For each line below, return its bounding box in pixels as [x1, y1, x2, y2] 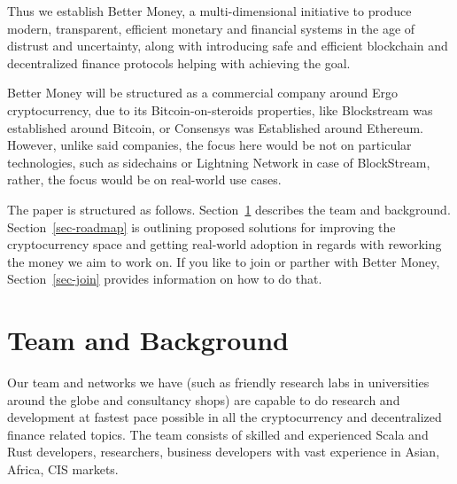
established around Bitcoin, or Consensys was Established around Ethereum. [7, 118, 423, 137]
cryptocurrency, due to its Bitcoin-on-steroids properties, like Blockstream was [7, 100, 433, 119]
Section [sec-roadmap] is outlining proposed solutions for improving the [7, 217, 396, 236]
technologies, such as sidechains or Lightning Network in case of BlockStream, [7, 152, 430, 171]
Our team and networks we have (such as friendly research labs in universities [7, 373, 430, 392]
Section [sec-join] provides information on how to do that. [7, 269, 322, 288]
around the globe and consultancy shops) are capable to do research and [7, 390, 400, 409]
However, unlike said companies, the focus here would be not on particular [7, 136, 412, 154]
